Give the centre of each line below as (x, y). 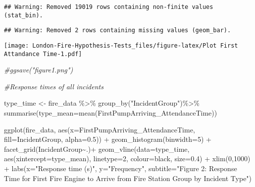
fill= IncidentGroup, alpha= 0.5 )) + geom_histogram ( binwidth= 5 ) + (108, 139)
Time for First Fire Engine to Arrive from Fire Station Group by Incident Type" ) (128, 178)
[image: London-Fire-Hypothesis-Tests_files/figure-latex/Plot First (121, 45)
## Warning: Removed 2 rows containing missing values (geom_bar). (118, 31)
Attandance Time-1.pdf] (43, 54)
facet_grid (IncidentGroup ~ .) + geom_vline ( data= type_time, (97, 149)
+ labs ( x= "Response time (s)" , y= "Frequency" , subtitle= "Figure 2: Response (121, 168)
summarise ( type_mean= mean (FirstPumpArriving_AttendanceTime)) (111, 113)
